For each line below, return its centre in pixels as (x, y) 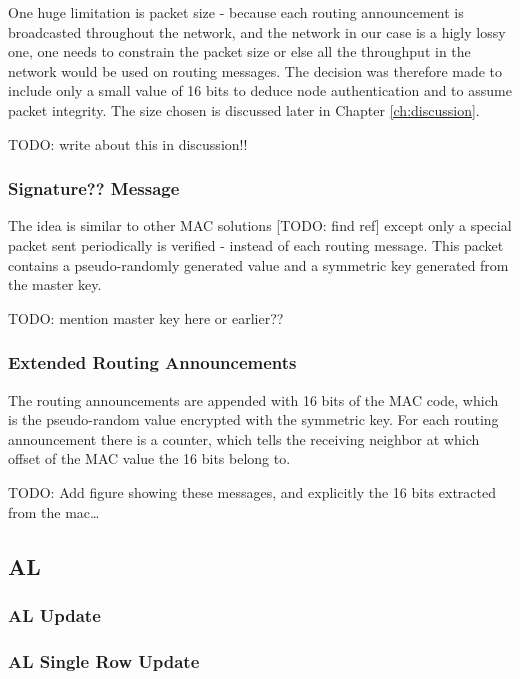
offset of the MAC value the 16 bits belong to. (149, 458)
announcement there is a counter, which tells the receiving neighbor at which (244, 438)
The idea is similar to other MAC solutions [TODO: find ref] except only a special (260, 225)
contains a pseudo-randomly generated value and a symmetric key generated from (258, 264)
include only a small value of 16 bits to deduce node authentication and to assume (260, 90)
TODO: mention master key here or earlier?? (146, 317)
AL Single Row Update (104, 660)
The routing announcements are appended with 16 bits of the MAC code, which (253, 399)
